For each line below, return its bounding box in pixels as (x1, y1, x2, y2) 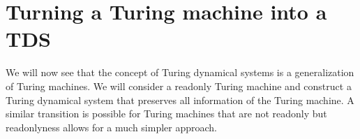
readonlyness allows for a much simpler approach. (6, 119, 218, 134)
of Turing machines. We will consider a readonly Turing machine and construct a (6, 78, 352, 93)
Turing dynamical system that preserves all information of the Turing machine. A (6, 92, 354, 107)
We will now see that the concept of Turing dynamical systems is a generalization (6, 65, 354, 80)
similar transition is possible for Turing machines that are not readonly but (6, 106, 327, 121)
